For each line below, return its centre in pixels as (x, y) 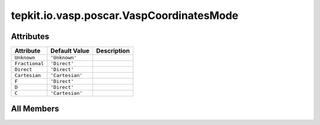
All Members (35, 109)
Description (113, 51)
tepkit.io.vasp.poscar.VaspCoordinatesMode (125, 15)
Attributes (30, 36)
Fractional (29, 64)
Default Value (70, 51)
